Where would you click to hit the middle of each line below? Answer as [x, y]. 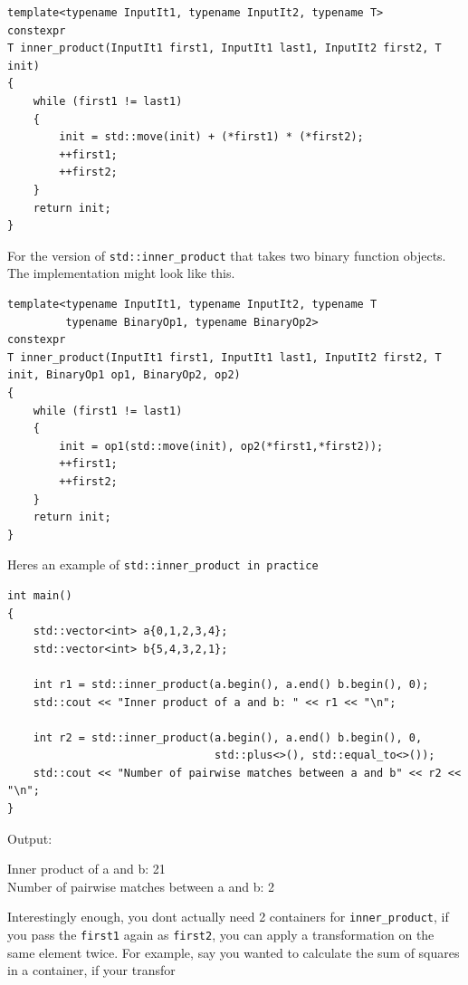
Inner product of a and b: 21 [86, 869]
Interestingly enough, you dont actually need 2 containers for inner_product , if [228, 917]
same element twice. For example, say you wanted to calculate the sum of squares [234, 952]
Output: [30, 838]
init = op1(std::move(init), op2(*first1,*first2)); [221, 446]
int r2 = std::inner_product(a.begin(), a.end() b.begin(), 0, [228, 737]
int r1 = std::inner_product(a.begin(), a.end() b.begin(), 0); [231, 684]
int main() [40, 595]
